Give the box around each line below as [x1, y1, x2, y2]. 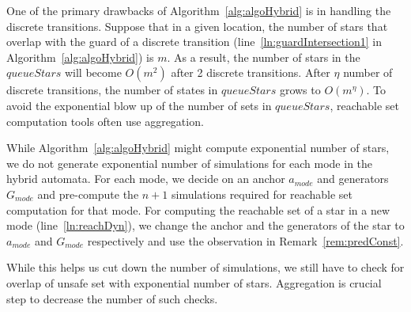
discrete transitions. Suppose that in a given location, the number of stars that [6, 17, 388, 34]
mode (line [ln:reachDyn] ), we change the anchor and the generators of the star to [6, 217, 405, 234]
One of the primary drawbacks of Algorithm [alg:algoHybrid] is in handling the [6, 2, 391, 18]
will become [64, 64, 122, 81]
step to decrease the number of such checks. [6, 290, 218, 306]
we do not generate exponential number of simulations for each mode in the [6, 154, 373, 171]
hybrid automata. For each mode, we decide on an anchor [6, 170, 285, 187]
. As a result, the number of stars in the [167, 48, 360, 65]
